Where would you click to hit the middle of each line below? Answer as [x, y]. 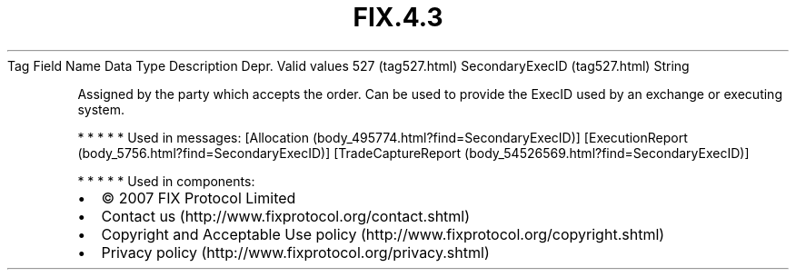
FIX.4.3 [398, 17]
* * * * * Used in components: [166, 181]
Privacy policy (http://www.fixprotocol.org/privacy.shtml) [295, 252]
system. [101, 109]
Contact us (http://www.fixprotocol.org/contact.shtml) [286, 216]
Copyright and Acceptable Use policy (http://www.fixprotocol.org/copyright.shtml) [383, 234]
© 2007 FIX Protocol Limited [199, 198]
